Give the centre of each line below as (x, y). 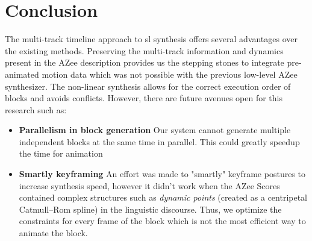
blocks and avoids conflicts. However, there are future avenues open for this (144, 98)
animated (22, 74)
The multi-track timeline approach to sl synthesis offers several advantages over (151, 39)
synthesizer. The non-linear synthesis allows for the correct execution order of (148, 86)
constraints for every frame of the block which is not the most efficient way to (162, 221)
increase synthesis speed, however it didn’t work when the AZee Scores (149, 185)
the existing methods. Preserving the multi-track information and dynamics (144, 50)
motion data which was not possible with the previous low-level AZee (170, 74)
